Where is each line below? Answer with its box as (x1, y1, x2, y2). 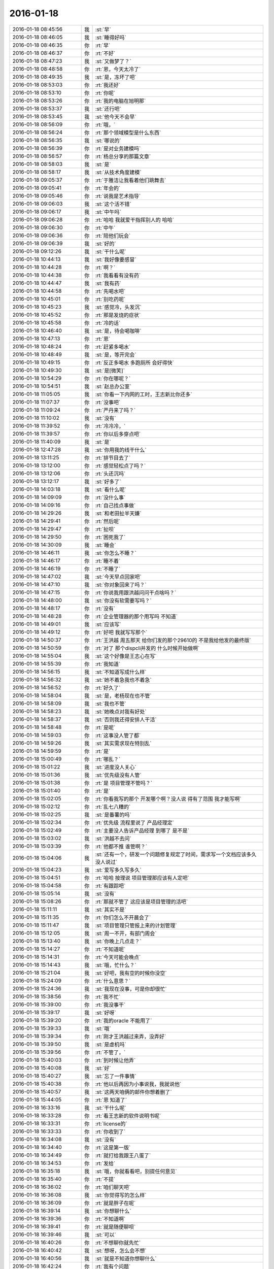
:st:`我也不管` (95, 700, 126, 707)
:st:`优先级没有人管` (95, 772, 142, 779)
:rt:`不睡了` (95, 565, 121, 572)
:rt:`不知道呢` (95, 946, 126, 953)
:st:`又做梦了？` (95, 57, 131, 64)
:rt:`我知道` (95, 660, 121, 667)
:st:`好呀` (95, 1009, 116, 1016)
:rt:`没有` (95, 605, 116, 612)
